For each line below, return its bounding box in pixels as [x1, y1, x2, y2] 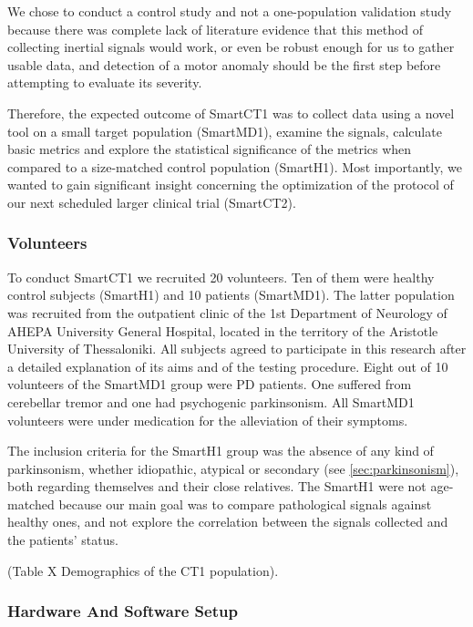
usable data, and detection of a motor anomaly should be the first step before [7, 55, 441, 74]
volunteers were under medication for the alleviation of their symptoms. [7, 410, 408, 429]
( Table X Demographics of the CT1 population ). [7, 560, 279, 580]
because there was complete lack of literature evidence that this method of [7, 19, 424, 38]
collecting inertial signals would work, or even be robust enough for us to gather [7, 37, 455, 57]
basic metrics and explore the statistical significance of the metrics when [7, 139, 412, 159]
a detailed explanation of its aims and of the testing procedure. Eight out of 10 [7, 356, 448, 375]
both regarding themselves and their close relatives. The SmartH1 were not [7, 477, 427, 496]
